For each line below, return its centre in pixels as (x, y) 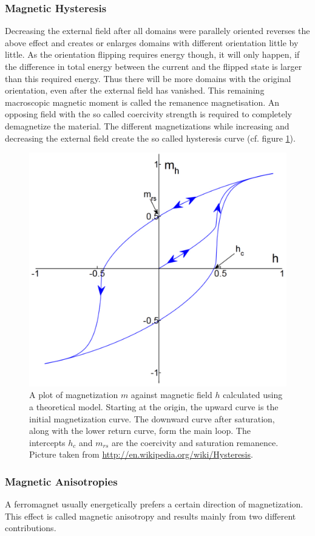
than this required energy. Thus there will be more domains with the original (148, 78)
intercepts (47, 442)
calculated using (253, 395)
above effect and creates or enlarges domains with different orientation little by (152, 42)
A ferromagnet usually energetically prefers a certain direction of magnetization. (154, 504)
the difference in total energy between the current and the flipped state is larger (154, 66)
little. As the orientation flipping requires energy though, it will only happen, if (152, 54)
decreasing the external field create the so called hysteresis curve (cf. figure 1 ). (150, 138)
